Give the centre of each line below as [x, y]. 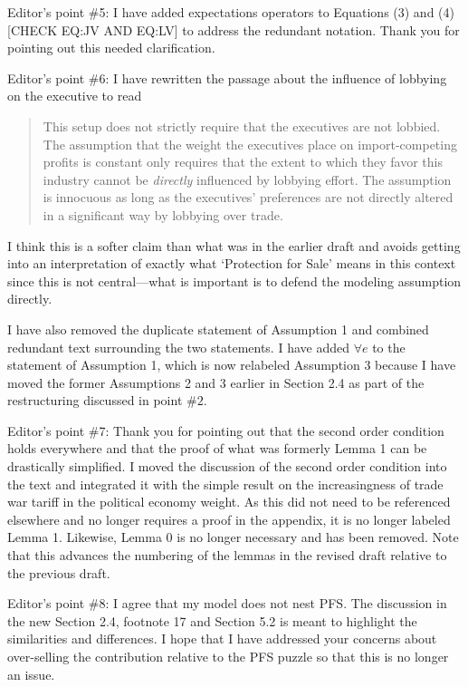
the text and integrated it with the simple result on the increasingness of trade [225, 484]
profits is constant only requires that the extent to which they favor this [243, 162]
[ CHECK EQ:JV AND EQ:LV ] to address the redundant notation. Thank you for [234, 29]
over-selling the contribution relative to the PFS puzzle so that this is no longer [228, 656]
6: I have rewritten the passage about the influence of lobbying [273, 77]
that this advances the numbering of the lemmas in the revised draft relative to [227, 555]
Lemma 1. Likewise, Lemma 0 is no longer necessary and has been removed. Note [233, 537]
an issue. [31, 674]
